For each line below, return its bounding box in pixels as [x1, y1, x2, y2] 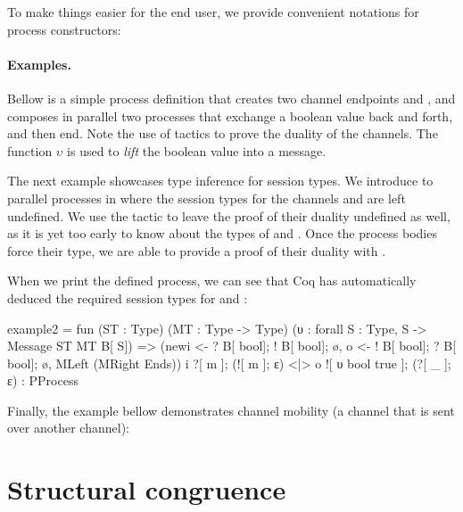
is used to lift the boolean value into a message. [67, 141, 327, 160]
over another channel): [7, 418, 129, 437]
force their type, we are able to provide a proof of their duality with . [7, 241, 386, 260]
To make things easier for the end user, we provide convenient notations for [7, 3, 419, 21]
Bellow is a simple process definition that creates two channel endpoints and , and [7, 88, 456, 107]
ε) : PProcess [7, 371, 79, 390]
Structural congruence [7, 471, 286, 508]
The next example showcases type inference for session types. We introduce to [7, 171, 434, 190]
